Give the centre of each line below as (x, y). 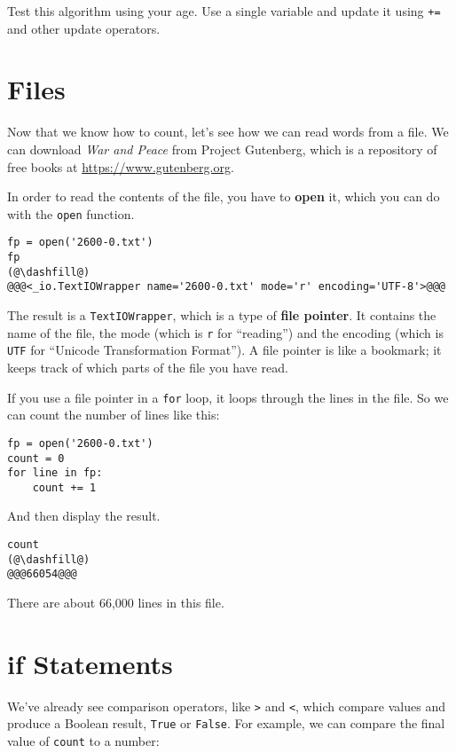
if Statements (90, 663)
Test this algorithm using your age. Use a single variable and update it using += (224, 11)
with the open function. (71, 213)
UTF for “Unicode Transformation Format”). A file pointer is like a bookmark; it (224, 350)
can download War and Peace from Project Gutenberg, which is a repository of (222, 149)
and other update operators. (84, 28)
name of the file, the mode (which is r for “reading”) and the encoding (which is (225, 332)
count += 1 (64, 487)
